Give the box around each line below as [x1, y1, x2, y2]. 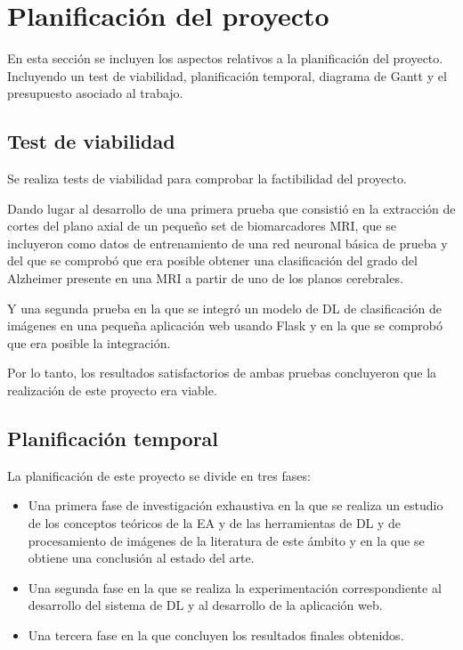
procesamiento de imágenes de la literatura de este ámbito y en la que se [28, 531, 425, 549]
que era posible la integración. [7, 333, 171, 352]
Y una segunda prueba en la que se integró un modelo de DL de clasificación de [7, 298, 442, 317]
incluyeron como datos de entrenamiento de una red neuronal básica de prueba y [7, 233, 448, 252]
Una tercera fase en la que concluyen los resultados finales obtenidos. [28, 626, 404, 644]
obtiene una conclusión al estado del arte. [28, 548, 255, 567]
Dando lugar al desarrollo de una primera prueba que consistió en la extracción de [7, 199, 456, 217]
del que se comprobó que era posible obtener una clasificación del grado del [7, 251, 418, 270]
